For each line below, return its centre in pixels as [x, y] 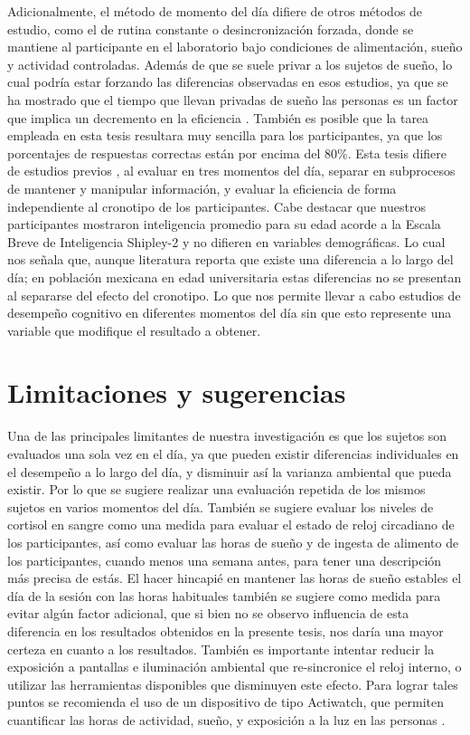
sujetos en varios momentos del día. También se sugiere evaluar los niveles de [221, 506]
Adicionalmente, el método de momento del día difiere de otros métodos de [215, 11]
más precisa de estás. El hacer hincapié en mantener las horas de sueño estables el [235, 578]
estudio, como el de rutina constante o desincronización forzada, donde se [211, 29]
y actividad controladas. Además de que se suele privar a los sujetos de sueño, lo [230, 64]
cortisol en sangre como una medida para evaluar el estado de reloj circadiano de [231, 525]
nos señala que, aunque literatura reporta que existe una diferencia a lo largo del [230, 259]
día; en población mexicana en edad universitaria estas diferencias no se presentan [235, 277]
